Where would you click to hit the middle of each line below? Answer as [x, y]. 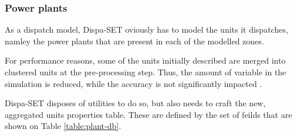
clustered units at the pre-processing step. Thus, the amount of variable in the [146, 72]
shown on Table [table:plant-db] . [63, 126]
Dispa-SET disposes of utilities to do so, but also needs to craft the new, [135, 103]
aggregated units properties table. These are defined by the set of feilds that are [148, 114]
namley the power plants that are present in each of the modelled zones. [134, 41]
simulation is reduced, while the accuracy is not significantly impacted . [134, 83]
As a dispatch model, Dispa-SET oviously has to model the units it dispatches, [146, 29]
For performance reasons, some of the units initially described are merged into [145, 60]
